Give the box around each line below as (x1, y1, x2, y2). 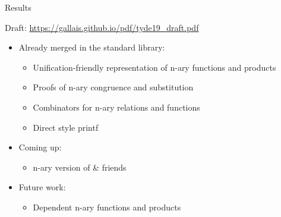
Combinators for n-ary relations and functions (33, 100, 200, 113)
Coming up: (18, 141, 62, 153)
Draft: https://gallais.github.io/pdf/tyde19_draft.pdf (5, 21, 199, 33)
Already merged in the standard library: (18, 41, 165, 54)
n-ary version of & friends (33, 161, 127, 173)
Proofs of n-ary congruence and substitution (33, 81, 194, 93)
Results (5, 1, 31, 13)
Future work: (18, 181, 66, 193)
